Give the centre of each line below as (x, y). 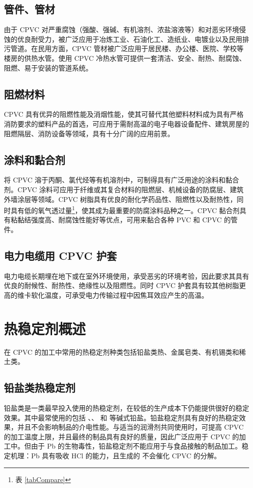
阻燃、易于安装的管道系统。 (48, 67)
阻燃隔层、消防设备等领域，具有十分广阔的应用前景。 (89, 133)
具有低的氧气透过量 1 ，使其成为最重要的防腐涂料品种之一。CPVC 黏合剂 (125, 209)
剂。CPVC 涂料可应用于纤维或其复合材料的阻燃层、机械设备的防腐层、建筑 (124, 189)
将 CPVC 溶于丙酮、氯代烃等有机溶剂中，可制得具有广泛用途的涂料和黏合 (122, 180)
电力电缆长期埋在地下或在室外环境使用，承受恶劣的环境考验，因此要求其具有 (126, 276)
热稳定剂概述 (45, 328)
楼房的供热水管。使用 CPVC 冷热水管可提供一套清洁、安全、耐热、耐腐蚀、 (125, 58)
